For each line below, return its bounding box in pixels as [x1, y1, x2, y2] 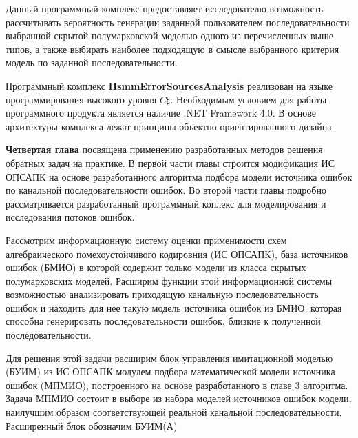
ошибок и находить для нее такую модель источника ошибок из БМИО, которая [6, 300, 342, 315]
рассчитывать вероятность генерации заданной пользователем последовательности [6, 14, 350, 29]
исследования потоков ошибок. [6, 210, 135, 224]
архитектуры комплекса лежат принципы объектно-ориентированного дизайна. [6, 119, 335, 133]
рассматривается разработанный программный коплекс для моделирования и [6, 196, 326, 210]
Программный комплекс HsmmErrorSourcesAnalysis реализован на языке [6, 78, 333, 92]
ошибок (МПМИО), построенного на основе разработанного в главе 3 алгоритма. [6, 377, 348, 392]
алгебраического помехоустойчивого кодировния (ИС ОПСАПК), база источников [6, 246, 348, 261]
